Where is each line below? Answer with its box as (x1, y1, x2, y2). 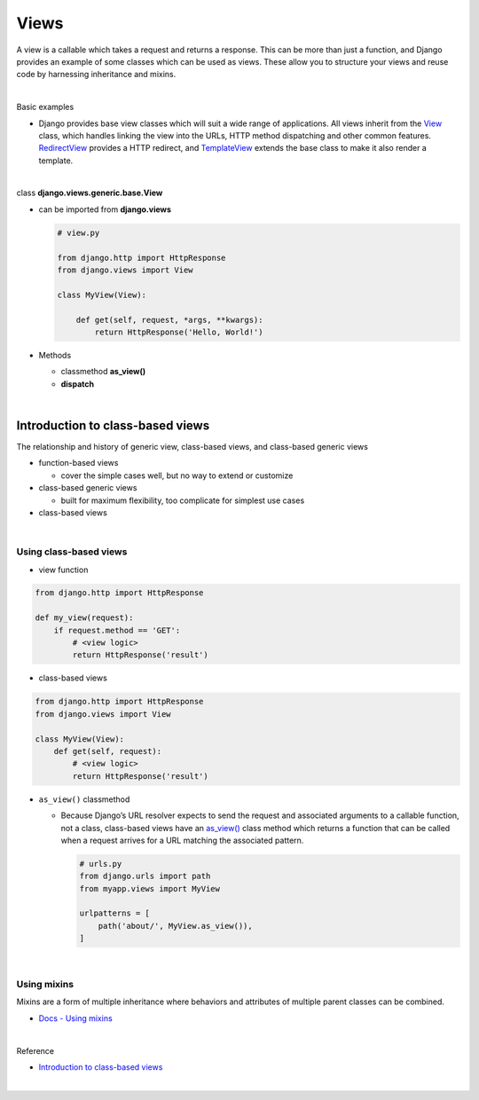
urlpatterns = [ (79, 908, 151, 918)
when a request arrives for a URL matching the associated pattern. (60, 835, 304, 845)
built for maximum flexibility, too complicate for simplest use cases (60, 495, 305, 506)
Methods (38, 350, 72, 360)
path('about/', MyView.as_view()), (98, 921, 253, 931)
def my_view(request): (35, 613, 134, 623)
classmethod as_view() (60, 366, 146, 377)
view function (38, 564, 89, 575)
